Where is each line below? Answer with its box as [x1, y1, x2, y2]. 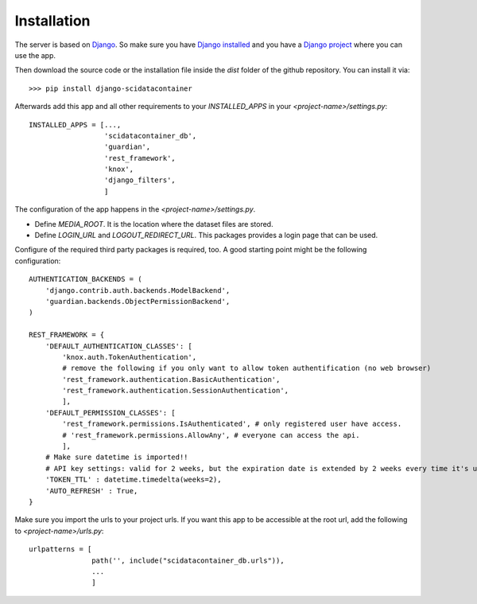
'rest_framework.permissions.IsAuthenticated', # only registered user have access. [62, 419, 402, 429]
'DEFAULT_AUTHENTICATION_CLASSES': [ [45, 341, 192, 350]
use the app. [14, 50, 56, 60]
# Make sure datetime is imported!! [45, 453, 188, 462]
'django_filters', [103, 176, 176, 185]
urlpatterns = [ [29, 545, 92, 554]
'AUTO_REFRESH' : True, [45, 486, 138, 495]
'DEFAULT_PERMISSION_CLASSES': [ [45, 408, 176, 417]
